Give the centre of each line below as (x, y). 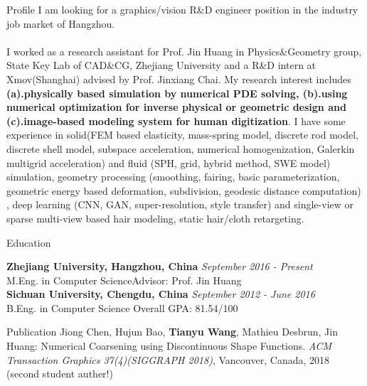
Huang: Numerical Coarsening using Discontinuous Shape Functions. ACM (169, 346)
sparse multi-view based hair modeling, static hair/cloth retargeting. (155, 218)
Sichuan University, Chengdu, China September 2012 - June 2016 (161, 294)
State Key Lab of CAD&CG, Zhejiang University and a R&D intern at (161, 65)
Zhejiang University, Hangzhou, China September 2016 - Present (160, 266)
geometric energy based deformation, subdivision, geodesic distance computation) (184, 190)
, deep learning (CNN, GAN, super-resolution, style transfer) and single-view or (180, 204)
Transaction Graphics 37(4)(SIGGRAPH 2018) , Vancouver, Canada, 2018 (168, 359)
